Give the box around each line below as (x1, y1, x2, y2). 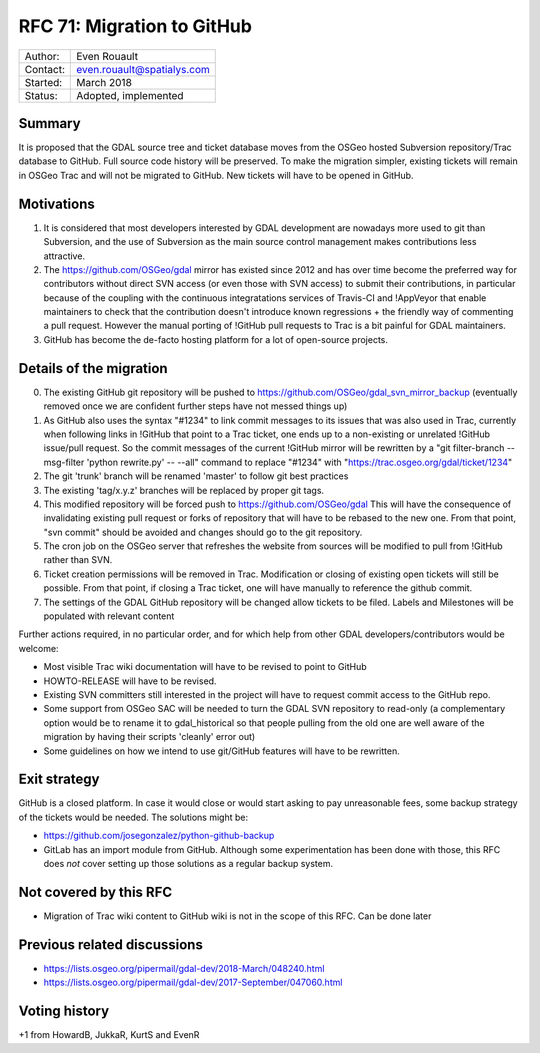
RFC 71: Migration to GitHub (18, 15, 252, 37)
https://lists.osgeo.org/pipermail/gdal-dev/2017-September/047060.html (43, 976, 343, 989)
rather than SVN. (43, 554, 113, 566)
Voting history (18, 1003, 110, 1020)
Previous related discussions (18, 936, 204, 953)
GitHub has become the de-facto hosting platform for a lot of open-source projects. (43, 333, 389, 345)
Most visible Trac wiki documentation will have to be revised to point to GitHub (43, 661, 367, 673)
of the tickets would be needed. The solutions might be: (18, 811, 249, 823)
